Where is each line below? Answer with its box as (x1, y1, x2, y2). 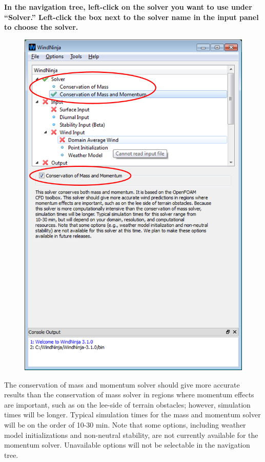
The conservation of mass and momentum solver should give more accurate (4, 379, 240, 390)
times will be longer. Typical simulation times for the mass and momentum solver (4, 409, 261, 420)
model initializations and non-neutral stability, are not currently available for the (4, 429, 258, 440)
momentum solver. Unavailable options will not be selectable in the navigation (4, 439, 250, 450)
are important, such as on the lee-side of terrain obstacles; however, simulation (4, 399, 251, 410)
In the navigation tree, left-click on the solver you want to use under (4, 2, 252, 12)
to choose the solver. (4, 22, 78, 32)
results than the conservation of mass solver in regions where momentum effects (4, 389, 254, 400)
